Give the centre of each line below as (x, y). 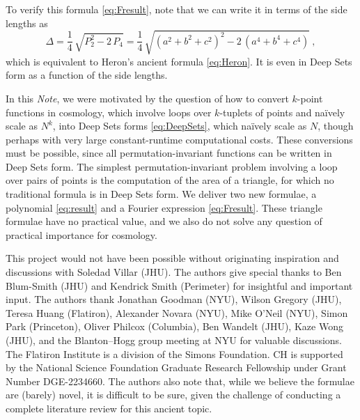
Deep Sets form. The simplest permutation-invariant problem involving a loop (172, 166)
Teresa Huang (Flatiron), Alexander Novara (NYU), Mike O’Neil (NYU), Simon (177, 312)
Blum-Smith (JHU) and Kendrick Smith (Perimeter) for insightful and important (179, 285)
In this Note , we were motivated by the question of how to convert (147, 98)
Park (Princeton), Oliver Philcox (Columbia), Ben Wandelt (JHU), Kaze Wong (174, 326)
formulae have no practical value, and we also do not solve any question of (164, 221)
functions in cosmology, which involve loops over (109, 112)
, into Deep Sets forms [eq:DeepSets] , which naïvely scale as (180, 126)
